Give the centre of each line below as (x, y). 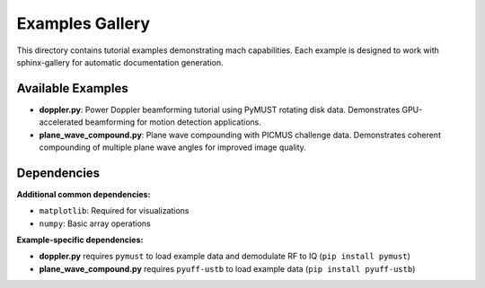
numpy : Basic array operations (95, 223)
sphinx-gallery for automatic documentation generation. (120, 62)
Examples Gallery (84, 23)
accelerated (61, 122)
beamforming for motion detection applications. (173, 122)
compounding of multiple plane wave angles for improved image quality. (173, 147)
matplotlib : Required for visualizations (114, 211)
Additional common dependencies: (84, 194)
